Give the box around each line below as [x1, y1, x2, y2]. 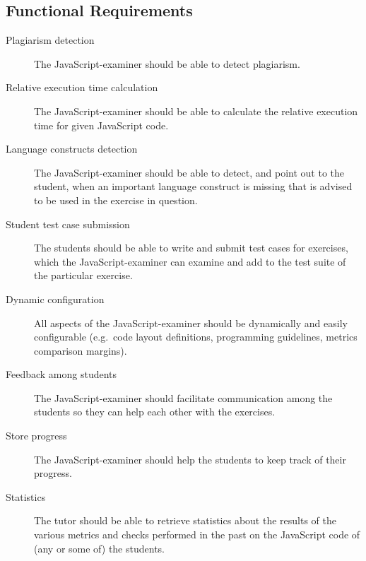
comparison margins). [34, 343, 127, 358]
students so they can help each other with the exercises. [34, 404, 276, 419]
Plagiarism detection [6, 33, 95, 47]
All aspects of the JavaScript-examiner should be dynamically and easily [34, 315, 348, 330]
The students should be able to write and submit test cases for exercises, [34, 240, 348, 255]
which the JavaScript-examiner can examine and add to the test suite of [34, 254, 346, 268]
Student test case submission [6, 216, 130, 231]
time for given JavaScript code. [34, 117, 169, 132]
